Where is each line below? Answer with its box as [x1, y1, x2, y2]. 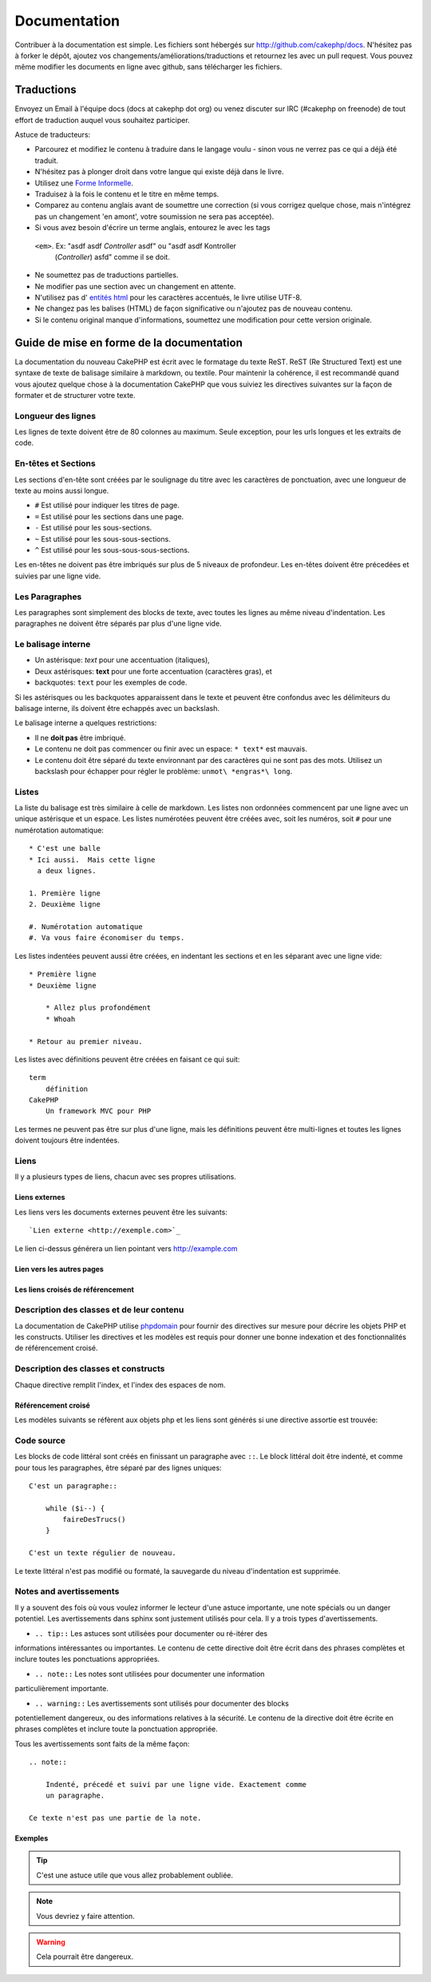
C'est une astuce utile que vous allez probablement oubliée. [36, 1870, 233, 1880]
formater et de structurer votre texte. [14, 390, 136, 399]
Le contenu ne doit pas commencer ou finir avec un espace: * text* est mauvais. [34, 744, 307, 754]
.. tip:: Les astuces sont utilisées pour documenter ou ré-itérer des [34, 1628, 268, 1638]
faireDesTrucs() [62, 1515, 126, 1524]
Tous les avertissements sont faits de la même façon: [14, 1738, 190, 1749]
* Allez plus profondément [45, 1003, 152, 1012]
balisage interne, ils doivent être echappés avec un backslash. [14, 703, 219, 713]
